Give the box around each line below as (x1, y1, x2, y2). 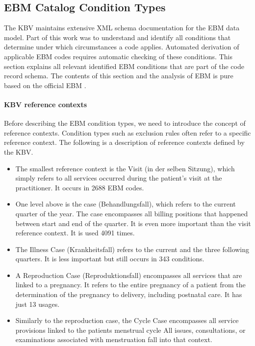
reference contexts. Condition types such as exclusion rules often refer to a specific (4, 127, 251, 138)
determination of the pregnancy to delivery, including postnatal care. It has (15, 289, 242, 300)
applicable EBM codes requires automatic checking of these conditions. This (4, 51, 232, 61)
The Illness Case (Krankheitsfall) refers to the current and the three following (15, 244, 250, 254)
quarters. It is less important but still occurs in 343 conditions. (15, 254, 204, 264)
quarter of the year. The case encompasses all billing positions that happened (15, 208, 248, 218)
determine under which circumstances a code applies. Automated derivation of (4, 42, 239, 52)
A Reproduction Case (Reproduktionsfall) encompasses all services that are (15, 270, 242, 280)
